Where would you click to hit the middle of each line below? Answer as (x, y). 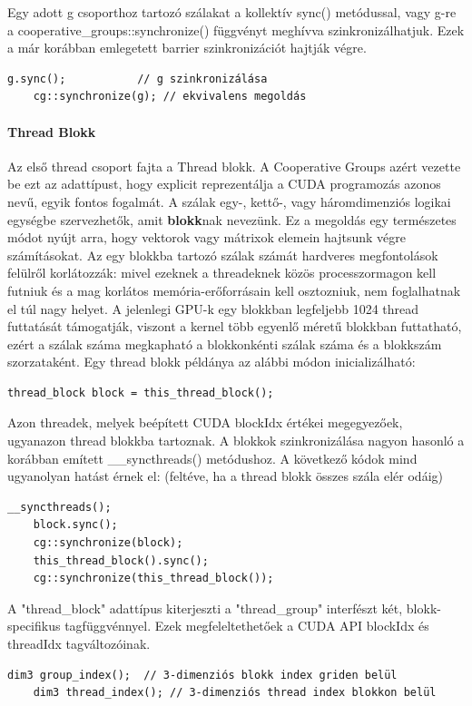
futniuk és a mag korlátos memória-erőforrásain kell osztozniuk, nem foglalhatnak (234, 290)
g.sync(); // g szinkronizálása (138, 78)
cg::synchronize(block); (108, 543)
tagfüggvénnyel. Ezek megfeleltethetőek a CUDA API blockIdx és (247, 626)
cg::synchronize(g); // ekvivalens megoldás (170, 97)
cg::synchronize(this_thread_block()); (153, 579)
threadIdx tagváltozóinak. (79, 644)
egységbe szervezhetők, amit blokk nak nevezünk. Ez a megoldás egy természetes (232, 219)
